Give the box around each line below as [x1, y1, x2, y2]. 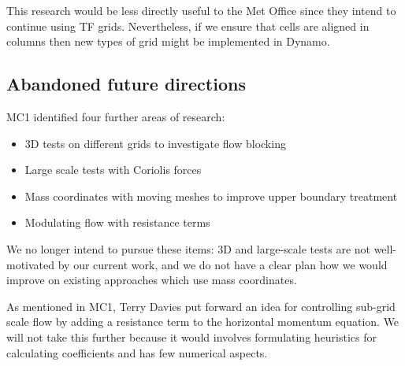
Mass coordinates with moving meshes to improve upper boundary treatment [24, 187, 398, 204]
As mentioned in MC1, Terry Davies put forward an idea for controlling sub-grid [6, 298, 396, 314]
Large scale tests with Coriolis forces [24, 161, 202, 178]
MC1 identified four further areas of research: [6, 108, 225, 124]
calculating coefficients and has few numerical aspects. [6, 344, 268, 360]
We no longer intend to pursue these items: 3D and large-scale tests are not [6, 240, 370, 257]
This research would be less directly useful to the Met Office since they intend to [6, 2, 396, 18]
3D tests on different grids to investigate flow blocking [24, 135, 286, 151]
